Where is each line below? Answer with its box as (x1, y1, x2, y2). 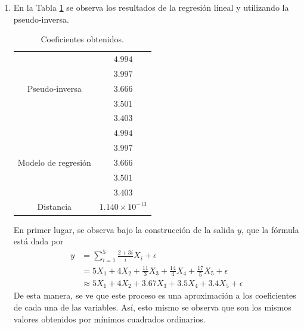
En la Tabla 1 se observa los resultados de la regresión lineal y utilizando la (13, 1, 289, 13)
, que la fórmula (241, 223, 299, 235)
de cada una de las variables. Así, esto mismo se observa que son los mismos (13, 301, 291, 314)
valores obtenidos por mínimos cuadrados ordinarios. (13, 312, 206, 325)
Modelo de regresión (17, 156, 91, 168)
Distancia (37, 200, 72, 213)
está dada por (13, 235, 64, 247)
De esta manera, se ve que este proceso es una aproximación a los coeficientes (13, 289, 296, 302)
